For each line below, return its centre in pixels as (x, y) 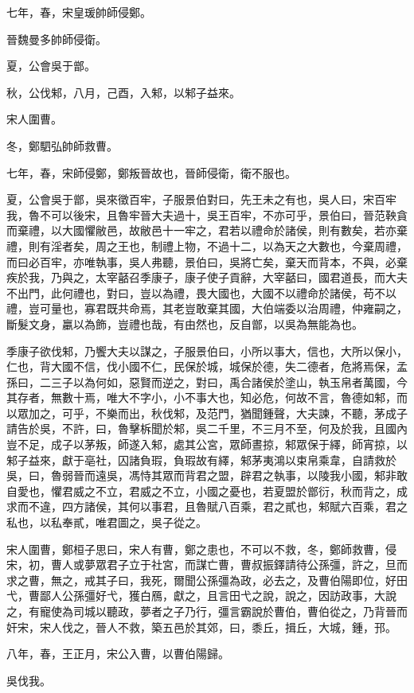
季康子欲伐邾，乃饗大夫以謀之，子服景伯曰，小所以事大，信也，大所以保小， (207, 350)
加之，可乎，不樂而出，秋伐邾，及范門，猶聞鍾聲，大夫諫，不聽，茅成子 (218, 413)
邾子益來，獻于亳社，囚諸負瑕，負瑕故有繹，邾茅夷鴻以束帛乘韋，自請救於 (201, 459)
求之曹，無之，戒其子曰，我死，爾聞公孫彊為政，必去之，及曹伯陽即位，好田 (207, 580)
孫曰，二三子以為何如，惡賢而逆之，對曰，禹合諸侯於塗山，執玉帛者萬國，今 (207, 382)
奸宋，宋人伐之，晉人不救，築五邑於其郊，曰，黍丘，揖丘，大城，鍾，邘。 (201, 627)
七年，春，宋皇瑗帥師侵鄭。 (79, 12)
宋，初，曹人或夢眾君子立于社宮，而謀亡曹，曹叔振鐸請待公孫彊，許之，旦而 (207, 565)
